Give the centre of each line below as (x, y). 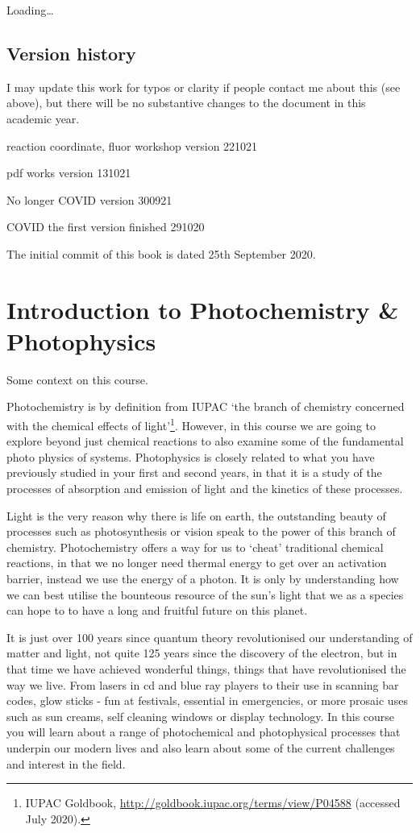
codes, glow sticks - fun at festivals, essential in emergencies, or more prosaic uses (207, 700)
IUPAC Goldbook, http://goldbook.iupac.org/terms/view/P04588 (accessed (213, 803)
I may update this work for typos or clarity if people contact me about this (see (204, 87)
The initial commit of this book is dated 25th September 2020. (161, 253)
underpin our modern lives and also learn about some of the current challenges (201, 747)
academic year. (43, 118)
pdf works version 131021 (69, 173)
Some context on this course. (77, 379)
